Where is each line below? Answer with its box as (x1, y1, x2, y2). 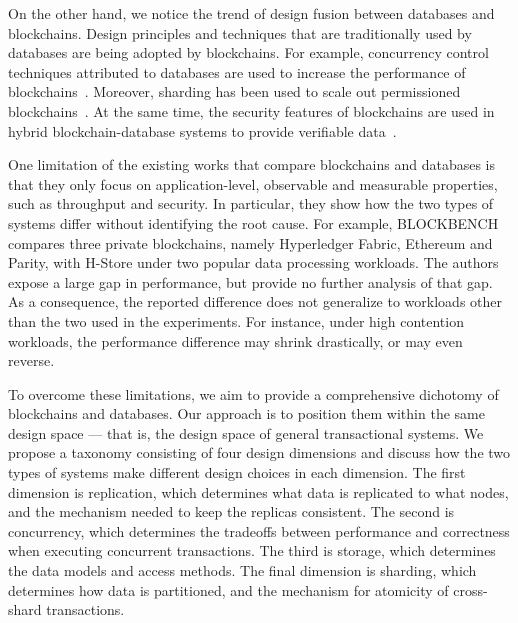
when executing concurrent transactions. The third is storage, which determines (8, 540, 496, 561)
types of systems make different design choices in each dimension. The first (8, 462, 466, 483)
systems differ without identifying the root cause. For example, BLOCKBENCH (8, 212, 499, 233)
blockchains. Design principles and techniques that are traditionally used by (8, 22, 472, 43)
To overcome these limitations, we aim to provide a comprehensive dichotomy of (8, 383, 499, 404)
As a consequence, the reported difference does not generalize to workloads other (8, 291, 502, 312)
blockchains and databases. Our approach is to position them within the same (8, 403, 485, 424)
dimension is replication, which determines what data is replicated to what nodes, (8, 481, 509, 502)
